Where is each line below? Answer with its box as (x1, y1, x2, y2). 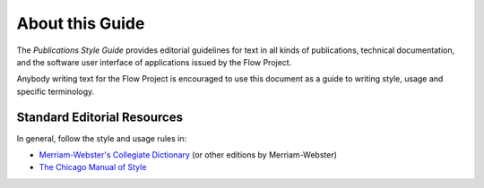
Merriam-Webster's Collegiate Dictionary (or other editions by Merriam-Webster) (39, 150, 338, 160)
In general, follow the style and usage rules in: (16, 132, 187, 143)
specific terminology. (16, 86, 95, 97)
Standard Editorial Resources (16, 109, 184, 124)
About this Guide (16, 13, 145, 33)
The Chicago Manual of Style (39, 162, 147, 173)
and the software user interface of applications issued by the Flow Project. (16, 56, 292, 67)
